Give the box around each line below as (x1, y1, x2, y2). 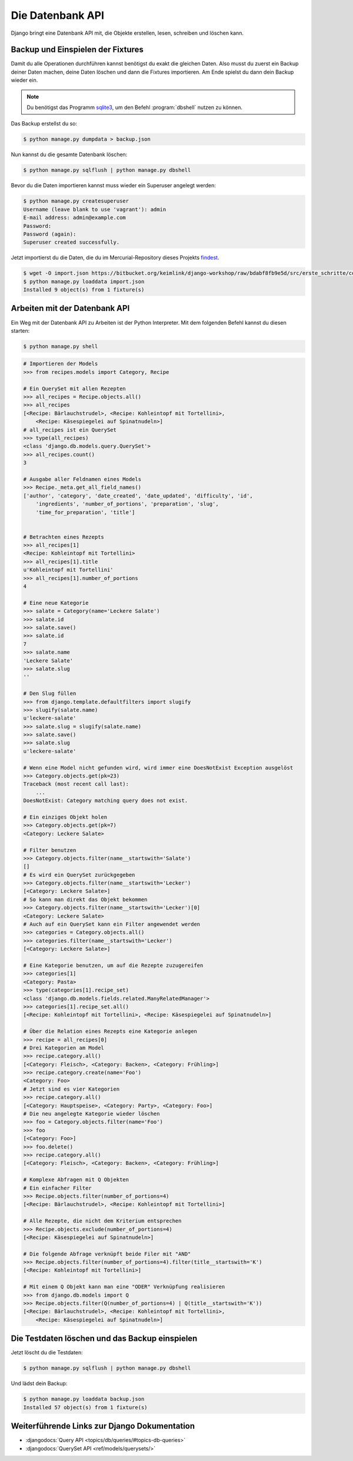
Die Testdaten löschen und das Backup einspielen (11, 1334, 198, 1344)
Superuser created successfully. (23, 239, 120, 246)
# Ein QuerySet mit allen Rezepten (23, 385, 126, 392)
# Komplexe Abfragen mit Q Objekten (23, 1177, 129, 1183)
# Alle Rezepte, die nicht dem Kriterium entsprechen (23, 1218, 182, 1224)
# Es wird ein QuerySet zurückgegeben (23, 872, 135, 878)
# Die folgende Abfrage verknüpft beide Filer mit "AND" (23, 1250, 191, 1257)
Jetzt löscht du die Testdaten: (11, 1349, 84, 1356)
